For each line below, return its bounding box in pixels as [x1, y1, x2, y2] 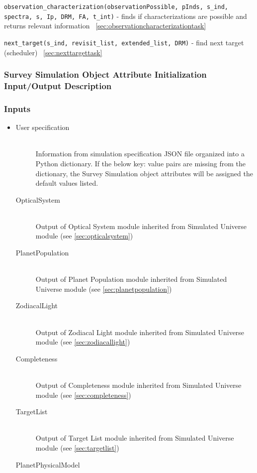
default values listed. [35, 178, 98, 188]
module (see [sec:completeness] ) [35, 389, 131, 400]
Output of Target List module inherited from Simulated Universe [35, 433, 234, 443]
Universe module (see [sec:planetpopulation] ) [35, 283, 172, 294]
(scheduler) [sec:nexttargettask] [4, 47, 102, 57]
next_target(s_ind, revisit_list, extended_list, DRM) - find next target [4, 37, 244, 47]
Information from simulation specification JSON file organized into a [35, 148, 245, 159]
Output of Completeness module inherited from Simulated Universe [35, 380, 242, 390]
